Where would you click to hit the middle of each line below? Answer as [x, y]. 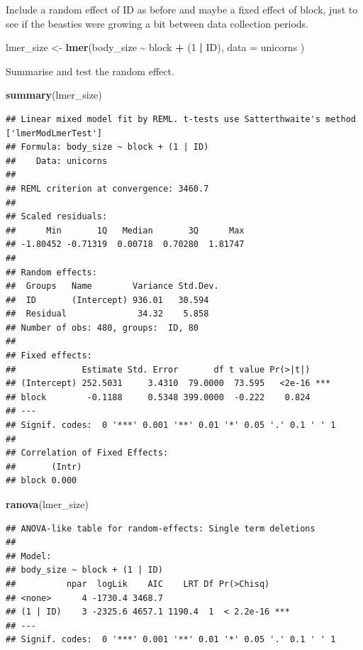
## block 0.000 [41, 481]
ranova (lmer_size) [47, 504]
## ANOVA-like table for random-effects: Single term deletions [161, 528]
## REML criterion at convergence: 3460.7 [107, 188]
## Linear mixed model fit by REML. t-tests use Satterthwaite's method [181, 119]
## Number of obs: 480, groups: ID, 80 [102, 327]
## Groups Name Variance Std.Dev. [112, 286]
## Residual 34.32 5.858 [107, 314]
